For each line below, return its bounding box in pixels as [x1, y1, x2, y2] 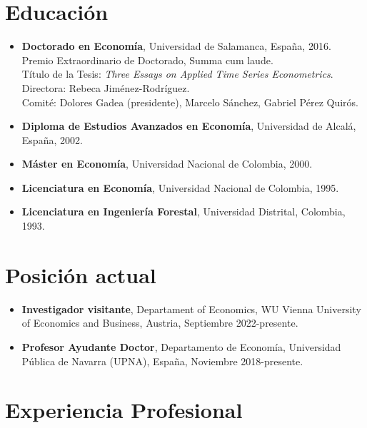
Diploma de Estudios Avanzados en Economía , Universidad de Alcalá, [21, 118, 356, 133]
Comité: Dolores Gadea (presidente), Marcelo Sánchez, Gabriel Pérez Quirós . [21, 94, 359, 109]
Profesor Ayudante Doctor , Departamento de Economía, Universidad [21, 339, 341, 354]
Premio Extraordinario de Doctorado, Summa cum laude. [21, 52, 273, 67]
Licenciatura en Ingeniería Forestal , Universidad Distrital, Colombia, [21, 204, 346, 219]
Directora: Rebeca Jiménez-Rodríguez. [21, 80, 190, 95]
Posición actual [5, 260, 156, 289]
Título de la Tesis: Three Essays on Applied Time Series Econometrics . [21, 66, 333, 81]
